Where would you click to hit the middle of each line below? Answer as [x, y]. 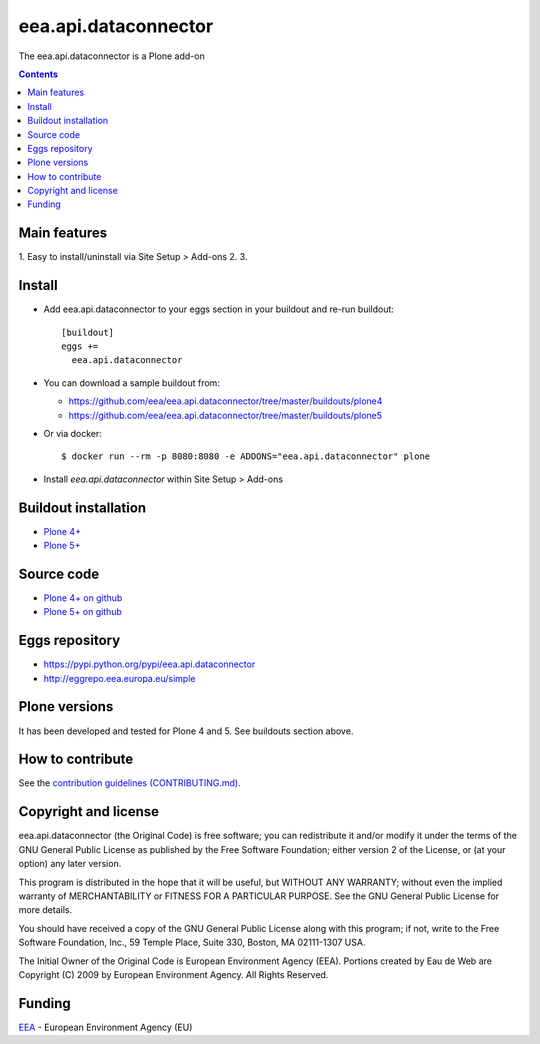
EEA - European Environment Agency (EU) [105, 1027]
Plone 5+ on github [82, 612]
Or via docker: [72, 433]
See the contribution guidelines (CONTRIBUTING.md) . [129, 783]
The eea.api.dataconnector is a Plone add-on [111, 56]
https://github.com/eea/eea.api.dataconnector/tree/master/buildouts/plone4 [225, 401]
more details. [45, 910]
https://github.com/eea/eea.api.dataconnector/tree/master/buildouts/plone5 [225, 415]
